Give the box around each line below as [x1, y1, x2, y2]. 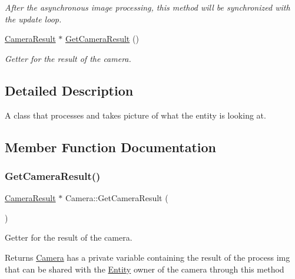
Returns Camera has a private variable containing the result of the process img [5, 251, 290, 263]
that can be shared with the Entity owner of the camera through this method [5, 262, 284, 275]
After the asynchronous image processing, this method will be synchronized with [5, 1, 290, 13]
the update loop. [5, 12, 62, 25]
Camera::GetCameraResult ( [65, 192, 168, 204]
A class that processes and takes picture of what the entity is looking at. [5, 109, 266, 121]
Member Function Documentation [5, 137, 217, 156]
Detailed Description [5, 81, 134, 99]
